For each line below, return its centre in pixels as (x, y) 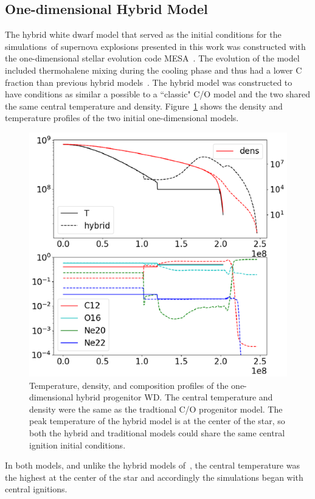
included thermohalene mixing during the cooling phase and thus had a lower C (154, 70)
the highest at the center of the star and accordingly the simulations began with (154, 477)
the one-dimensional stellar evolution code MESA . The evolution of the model (152, 58)
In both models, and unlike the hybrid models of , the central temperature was (152, 465)
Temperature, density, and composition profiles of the (129, 385)
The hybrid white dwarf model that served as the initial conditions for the (143, 34)
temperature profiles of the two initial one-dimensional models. (122, 118)
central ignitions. (36, 489)
